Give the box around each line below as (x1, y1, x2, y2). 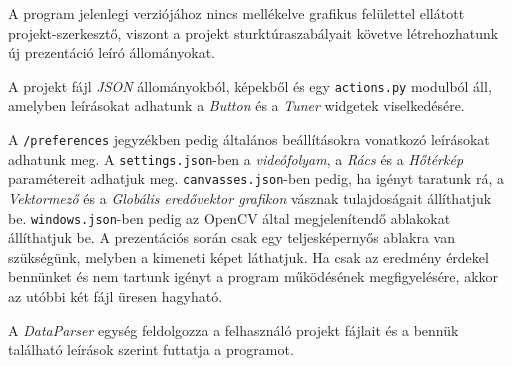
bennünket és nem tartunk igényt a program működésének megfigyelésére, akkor (8, 266, 499, 287)
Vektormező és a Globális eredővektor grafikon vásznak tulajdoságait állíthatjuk (8, 188, 492, 208)
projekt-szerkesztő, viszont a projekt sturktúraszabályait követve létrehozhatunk (8, 22, 499, 43)
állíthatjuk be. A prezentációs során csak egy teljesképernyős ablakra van (8, 227, 455, 248)
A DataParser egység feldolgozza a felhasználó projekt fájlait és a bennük (8, 319, 459, 340)
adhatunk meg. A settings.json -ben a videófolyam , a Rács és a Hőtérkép (8, 148, 464, 169)
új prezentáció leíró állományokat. (8, 42, 215, 63)
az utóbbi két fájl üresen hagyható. (8, 286, 223, 307)
